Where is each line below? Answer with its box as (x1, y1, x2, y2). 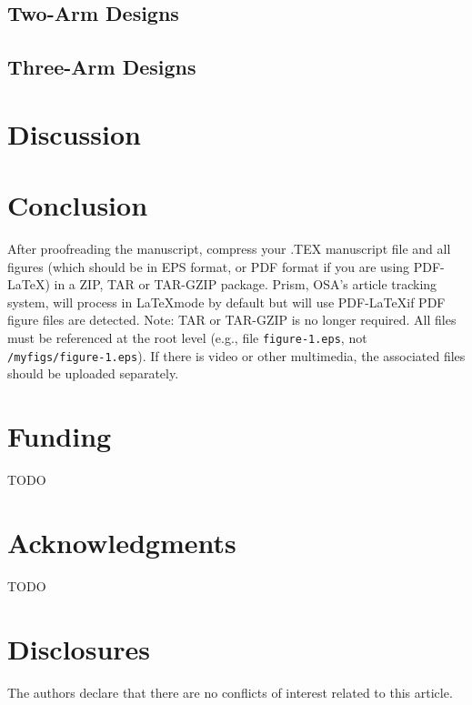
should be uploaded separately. (7, 364, 179, 383)
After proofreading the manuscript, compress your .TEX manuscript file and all (7, 239, 451, 258)
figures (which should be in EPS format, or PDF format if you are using (7, 257, 410, 276)
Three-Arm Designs (7, 53, 196, 81)
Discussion (7, 115, 141, 152)
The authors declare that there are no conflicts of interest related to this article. (7, 682, 453, 701)
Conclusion (7, 186, 148, 224)
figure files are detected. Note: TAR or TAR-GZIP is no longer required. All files (7, 310, 457, 329)
